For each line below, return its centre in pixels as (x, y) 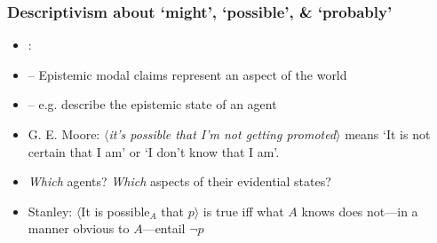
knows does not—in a (360, 211)
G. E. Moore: (64, 134)
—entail (164, 228)
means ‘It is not (388, 134)
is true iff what (243, 211)
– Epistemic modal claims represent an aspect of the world (187, 74)
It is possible (115, 211)
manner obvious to (79, 228)
